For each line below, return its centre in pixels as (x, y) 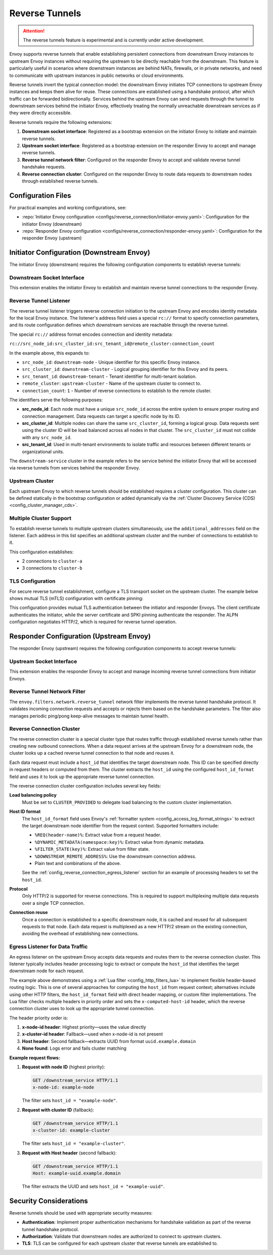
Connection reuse (29, 913)
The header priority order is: (39, 1018)
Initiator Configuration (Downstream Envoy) (80, 253)
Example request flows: (35, 1058)
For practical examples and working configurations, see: (68, 207)
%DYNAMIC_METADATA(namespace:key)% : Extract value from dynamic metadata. (120, 842)
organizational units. (43, 451)
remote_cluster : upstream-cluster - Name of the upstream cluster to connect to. (112, 383)
